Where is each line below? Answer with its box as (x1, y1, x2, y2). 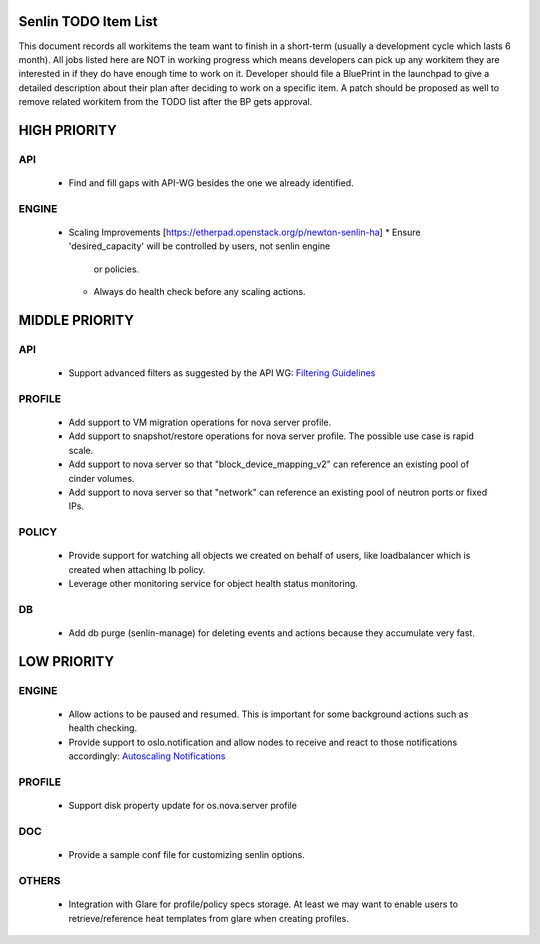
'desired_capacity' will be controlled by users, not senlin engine (68, 240, 331, 252)
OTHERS (18, 873, 61, 887)
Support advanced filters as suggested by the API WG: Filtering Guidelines (68, 367, 376, 379)
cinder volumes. (68, 472, 135, 484)
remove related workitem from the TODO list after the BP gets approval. (18, 96, 313, 108)
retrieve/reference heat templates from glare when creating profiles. (68, 912, 349, 924)
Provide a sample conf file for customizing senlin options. (68, 849, 305, 861)
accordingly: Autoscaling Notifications (68, 750, 226, 762)
